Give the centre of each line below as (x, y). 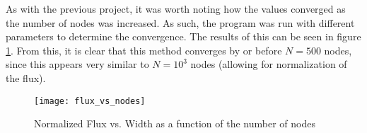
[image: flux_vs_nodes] (90, 101)
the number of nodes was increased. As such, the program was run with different (180, 22)
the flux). (26, 77)
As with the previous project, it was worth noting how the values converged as (176, 8)
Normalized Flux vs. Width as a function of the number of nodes (175, 123)
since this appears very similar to (77, 64)
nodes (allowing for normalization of (269, 64)
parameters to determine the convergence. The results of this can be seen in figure (183, 36)
